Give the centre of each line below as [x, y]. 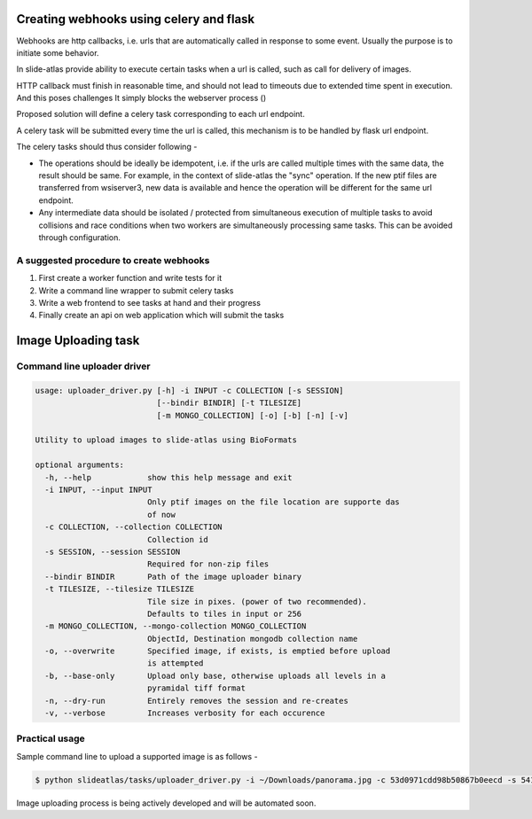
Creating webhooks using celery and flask [136, 19]
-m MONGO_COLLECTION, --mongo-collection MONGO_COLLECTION [176, 626]
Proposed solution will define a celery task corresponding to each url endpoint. [160, 114]
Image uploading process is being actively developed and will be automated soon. [166, 803]
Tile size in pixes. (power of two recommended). [257, 601]
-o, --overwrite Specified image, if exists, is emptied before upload [218, 651]
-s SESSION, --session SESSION [113, 551]
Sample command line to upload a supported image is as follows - [137, 756]
